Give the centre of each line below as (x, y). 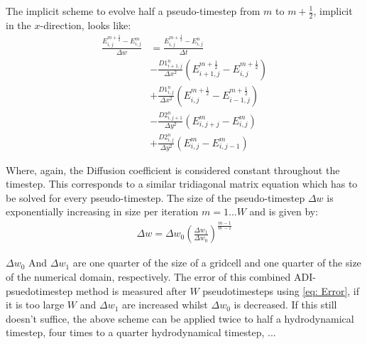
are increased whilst (165, 305)
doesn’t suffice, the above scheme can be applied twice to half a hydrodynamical (180, 318)
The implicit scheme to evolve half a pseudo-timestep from (133, 11)
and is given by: (284, 211)
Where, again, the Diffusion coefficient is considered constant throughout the (173, 170)
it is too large (35, 305)
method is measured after (131, 290)
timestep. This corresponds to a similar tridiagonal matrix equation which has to (182, 184)
